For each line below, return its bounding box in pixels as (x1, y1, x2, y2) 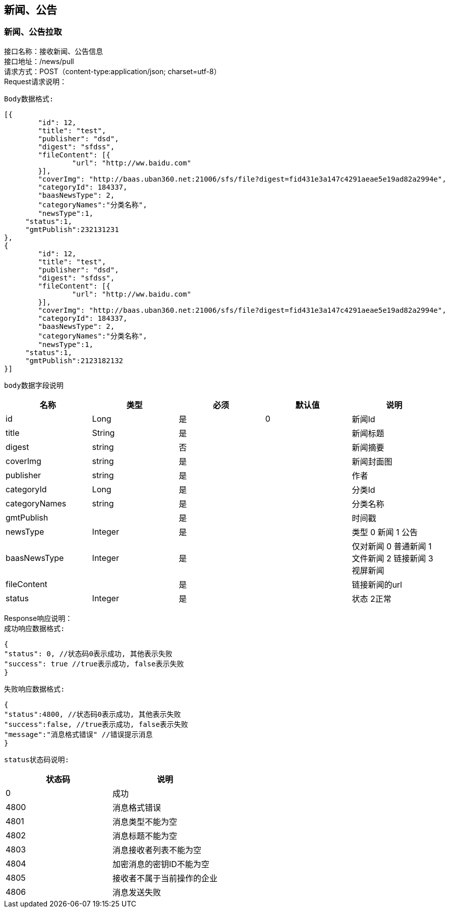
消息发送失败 (113, 887, 161, 897)
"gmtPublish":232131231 (25, 225, 119, 234)
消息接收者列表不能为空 (113, 844, 202, 855)
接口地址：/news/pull (4, 56, 74, 66)
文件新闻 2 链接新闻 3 (352, 553, 433, 563)
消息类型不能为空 (113, 816, 178, 827)
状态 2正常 (352, 593, 391, 604)
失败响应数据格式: (4, 685, 65, 693)
